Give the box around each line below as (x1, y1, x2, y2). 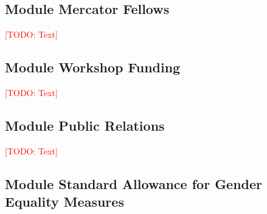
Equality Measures (5, 192, 124, 211)
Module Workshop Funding (5, 58, 181, 77)
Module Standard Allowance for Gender (5, 174, 263, 193)
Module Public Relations (5, 116, 165, 134)
